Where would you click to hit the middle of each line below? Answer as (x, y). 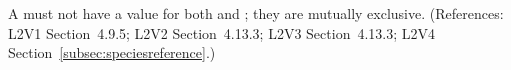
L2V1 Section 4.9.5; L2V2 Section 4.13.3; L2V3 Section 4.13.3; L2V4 (222, 32)
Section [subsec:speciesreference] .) (112, 52)
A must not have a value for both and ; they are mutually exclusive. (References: (256, 13)
